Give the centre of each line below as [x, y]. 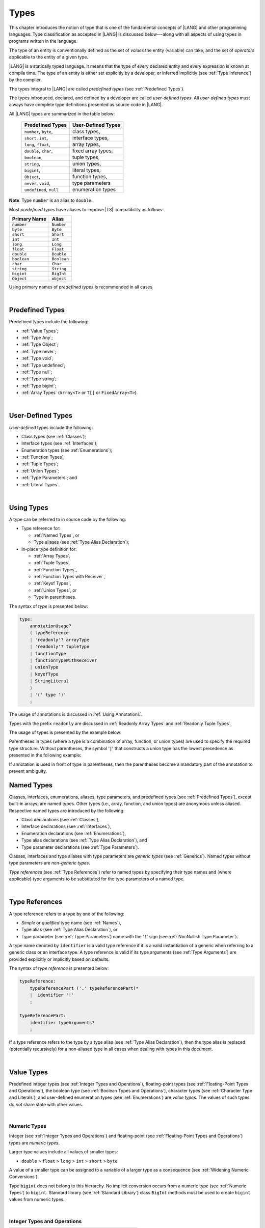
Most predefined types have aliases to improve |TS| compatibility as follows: [86, 209]
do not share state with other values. [46, 1104]
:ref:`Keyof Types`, [52, 583]
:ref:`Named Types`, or [56, 535]
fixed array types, [92, 151]
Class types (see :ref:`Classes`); [54, 436]
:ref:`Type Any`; [37, 338]
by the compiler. [25, 80]
